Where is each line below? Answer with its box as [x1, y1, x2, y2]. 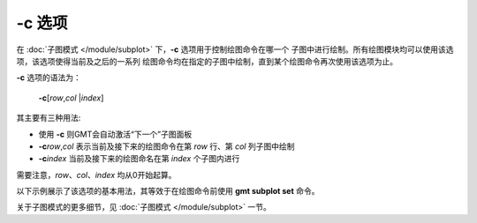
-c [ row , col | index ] [38, 93, 104, 103]
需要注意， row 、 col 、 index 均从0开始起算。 [16, 169, 177, 180]
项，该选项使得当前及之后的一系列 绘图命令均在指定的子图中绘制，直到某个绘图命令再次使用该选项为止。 [16, 56, 397, 66]
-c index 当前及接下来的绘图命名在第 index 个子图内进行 [38, 153, 240, 164]
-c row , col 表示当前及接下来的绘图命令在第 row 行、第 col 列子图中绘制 [38, 141, 295, 152]
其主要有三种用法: [16, 113, 81, 123]
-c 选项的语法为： [16, 72, 81, 83]
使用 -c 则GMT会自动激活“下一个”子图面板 [38, 129, 193, 139]
